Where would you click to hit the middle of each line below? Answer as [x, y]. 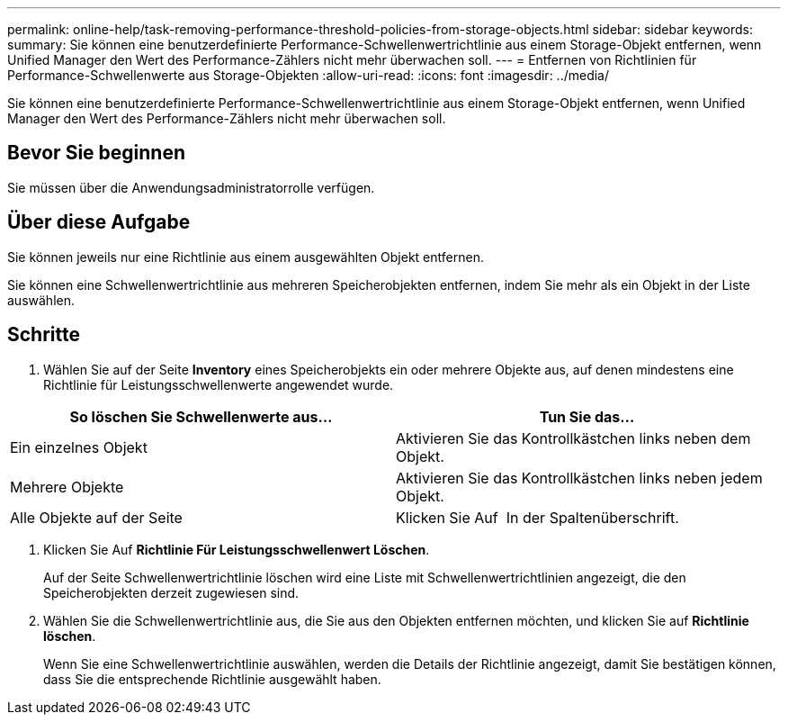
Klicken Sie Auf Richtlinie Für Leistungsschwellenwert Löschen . [237, 549]
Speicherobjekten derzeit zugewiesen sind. [171, 592]
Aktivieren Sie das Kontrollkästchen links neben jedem [579, 478]
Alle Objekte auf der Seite [96, 517]
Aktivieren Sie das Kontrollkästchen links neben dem [573, 438]
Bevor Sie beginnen [97, 153]
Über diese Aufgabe [99, 222]
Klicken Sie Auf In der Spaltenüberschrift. [537, 517]
